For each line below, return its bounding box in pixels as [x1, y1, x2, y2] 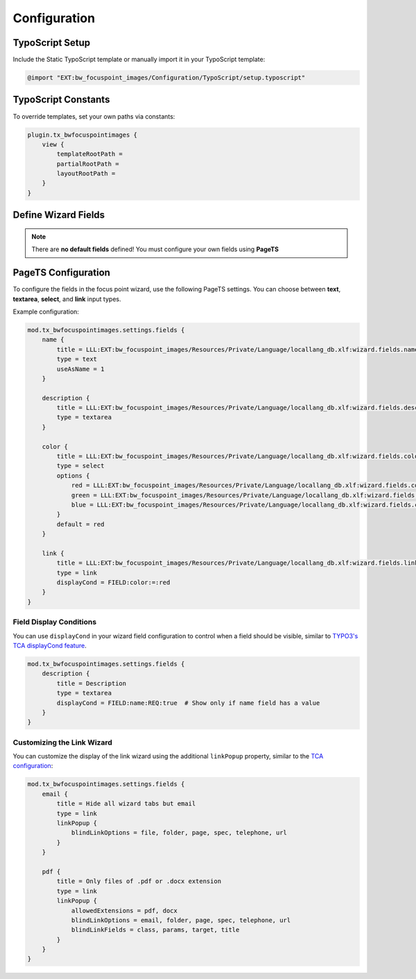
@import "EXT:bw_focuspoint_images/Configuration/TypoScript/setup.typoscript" [27, 74, 306, 82]
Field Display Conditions [12, 618, 97, 627]
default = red [56, 520, 105, 528]
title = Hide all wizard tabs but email [56, 800, 196, 808]
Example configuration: [12, 307, 80, 316]
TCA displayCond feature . [12, 642, 87, 649]
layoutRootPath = [56, 170, 116, 178]
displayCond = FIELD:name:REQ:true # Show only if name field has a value [56, 699, 320, 707]
